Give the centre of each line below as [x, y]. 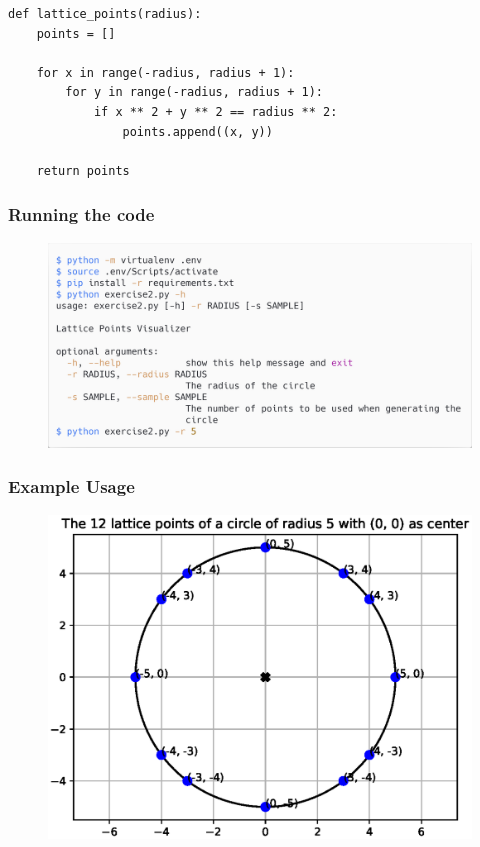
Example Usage [71, 486]
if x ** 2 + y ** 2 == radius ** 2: [215, 111]
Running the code [81, 214]
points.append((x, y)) [197, 131]
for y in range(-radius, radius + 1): [194, 92]
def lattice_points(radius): [105, 14]
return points [83, 170]
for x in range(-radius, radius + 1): [165, 72]
